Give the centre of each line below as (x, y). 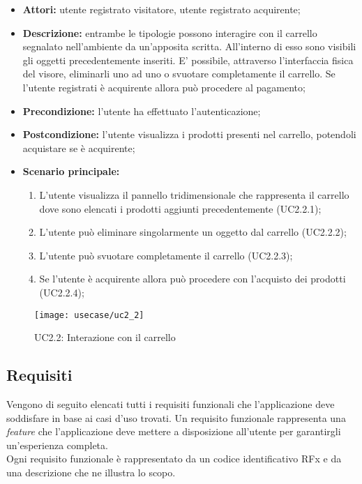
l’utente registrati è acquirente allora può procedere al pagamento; (164, 87)
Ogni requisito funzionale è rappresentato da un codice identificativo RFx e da (174, 459)
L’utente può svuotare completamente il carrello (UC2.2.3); (166, 255)
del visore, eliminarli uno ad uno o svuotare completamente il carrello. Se (179, 74)
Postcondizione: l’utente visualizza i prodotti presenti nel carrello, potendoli (189, 134)
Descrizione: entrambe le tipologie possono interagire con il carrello (170, 32)
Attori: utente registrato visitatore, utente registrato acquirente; (161, 9)
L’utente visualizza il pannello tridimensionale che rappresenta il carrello (194, 194)
